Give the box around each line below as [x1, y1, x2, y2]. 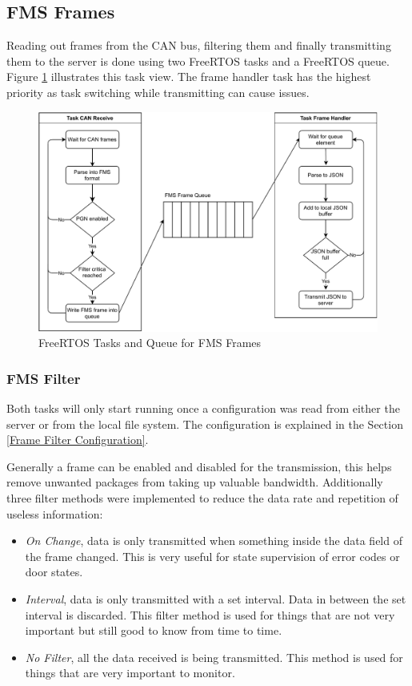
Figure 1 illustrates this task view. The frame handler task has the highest [6, 68, 371, 85]
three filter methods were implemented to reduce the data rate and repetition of [6, 490, 398, 506]
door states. [25, 563, 83, 580]
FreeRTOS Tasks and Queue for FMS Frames [38, 334, 262, 351]
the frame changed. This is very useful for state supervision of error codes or [25, 547, 400, 564]
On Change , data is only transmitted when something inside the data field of [25, 532, 402, 549]
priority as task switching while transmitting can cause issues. [6, 83, 310, 100]
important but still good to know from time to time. [25, 622, 282, 639]
